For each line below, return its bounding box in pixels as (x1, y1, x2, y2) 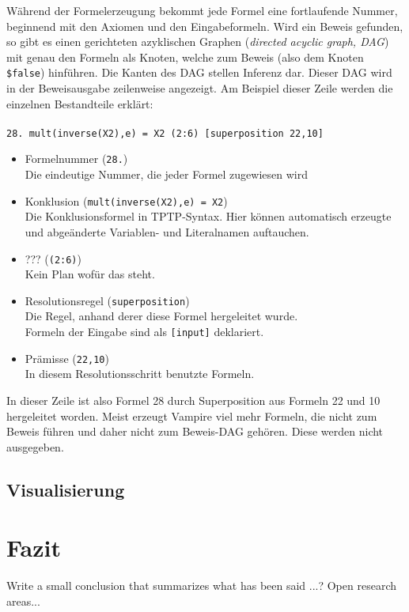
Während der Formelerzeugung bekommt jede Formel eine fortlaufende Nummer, (6, 2, 398, 18)
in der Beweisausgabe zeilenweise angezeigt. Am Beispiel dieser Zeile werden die (6, 80, 393, 96)
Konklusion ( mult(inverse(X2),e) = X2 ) (25, 192, 228, 209)
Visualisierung (6, 477, 125, 501)
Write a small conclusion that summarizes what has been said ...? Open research (6, 577, 396, 594)
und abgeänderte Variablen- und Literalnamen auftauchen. (25, 223, 309, 240)
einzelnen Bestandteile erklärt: (6, 95, 153, 111)
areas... (6, 592, 40, 609)
